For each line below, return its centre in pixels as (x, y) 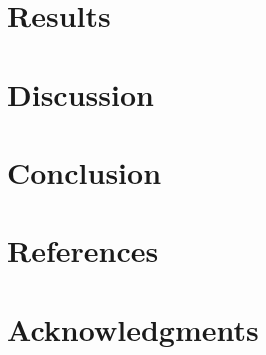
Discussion (80, 93)
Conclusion (84, 171)
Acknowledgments (133, 328)
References (83, 250)
